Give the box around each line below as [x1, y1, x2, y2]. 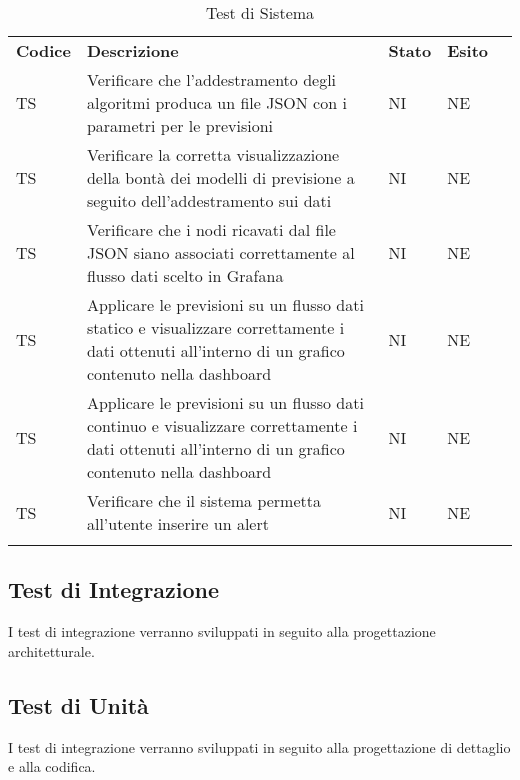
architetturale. [8, 640, 95, 661]
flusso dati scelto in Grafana [86, 264, 284, 287]
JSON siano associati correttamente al [86, 241, 355, 264]
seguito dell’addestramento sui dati [86, 189, 332, 212]
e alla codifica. [8, 756, 96, 777]
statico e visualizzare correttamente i [86, 316, 345, 339]
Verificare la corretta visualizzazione [86, 143, 340, 166]
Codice [16, 39, 71, 62]
